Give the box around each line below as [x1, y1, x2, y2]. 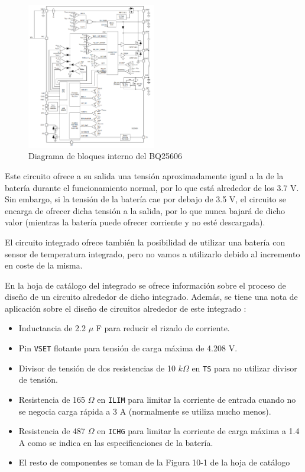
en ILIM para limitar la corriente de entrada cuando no [97, 393, 296, 405]
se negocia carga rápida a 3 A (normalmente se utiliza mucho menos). [18, 405, 271, 417]
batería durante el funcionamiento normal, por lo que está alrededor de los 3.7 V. [5, 181, 299, 193]
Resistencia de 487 [18, 425, 86, 437]
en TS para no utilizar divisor [192, 361, 297, 374]
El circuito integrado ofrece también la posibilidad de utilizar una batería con [5, 235, 285, 248]
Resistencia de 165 [18, 393, 86, 405]
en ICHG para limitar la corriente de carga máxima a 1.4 [97, 425, 300, 437]
